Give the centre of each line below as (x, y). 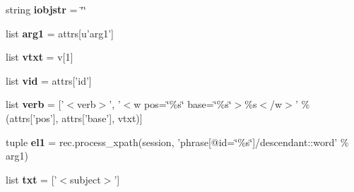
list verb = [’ (35, 104)
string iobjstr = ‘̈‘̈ (46, 9)
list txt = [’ (31, 179)
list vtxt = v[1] (40, 57)
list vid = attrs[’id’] (49, 80)
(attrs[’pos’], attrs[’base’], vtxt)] (74, 118)
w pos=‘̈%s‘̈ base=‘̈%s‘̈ (183, 104)
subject (85, 179)
